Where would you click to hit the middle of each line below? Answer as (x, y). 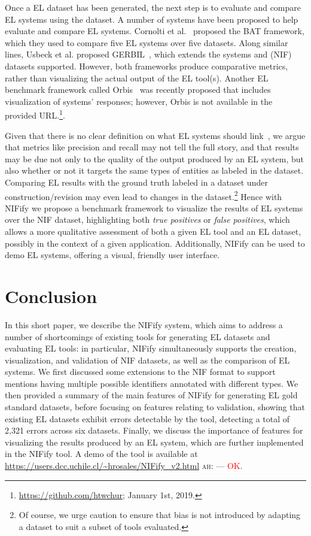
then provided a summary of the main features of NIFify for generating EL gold (151, 395)
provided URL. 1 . (35, 114)
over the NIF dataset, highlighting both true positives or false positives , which (147, 219)
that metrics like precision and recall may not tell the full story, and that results (152, 147)
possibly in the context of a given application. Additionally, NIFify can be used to (155, 243)
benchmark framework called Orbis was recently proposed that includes (138, 90)
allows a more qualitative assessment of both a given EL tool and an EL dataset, (153, 231)
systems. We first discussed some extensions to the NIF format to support (140, 372)
